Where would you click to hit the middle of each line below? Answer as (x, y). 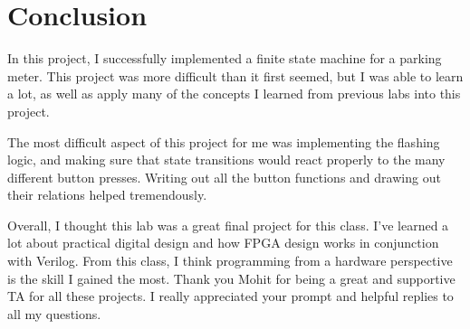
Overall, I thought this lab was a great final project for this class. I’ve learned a (228, 225)
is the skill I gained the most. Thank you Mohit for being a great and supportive (231, 278)
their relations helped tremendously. (107, 195)
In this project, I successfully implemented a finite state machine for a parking (225, 58)
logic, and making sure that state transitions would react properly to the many (226, 160)
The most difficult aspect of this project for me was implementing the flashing (224, 141)
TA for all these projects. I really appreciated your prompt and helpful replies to (230, 296)
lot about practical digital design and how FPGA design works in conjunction (223, 243)
